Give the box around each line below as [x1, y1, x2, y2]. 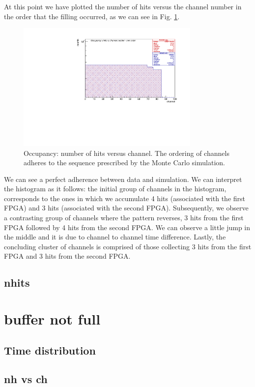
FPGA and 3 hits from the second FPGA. [4, 251, 131, 261]
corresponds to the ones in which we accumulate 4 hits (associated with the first [4, 193, 245, 203]
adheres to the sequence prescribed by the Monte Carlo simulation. [24, 157, 225, 168]
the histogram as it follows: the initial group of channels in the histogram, [4, 183, 227, 194]
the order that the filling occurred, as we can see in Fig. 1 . [4, 11, 180, 21]
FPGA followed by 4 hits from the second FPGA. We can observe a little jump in [4, 222, 251, 232]
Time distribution [4, 342, 96, 357]
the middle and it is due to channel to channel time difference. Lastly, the [4, 232, 226, 242]
